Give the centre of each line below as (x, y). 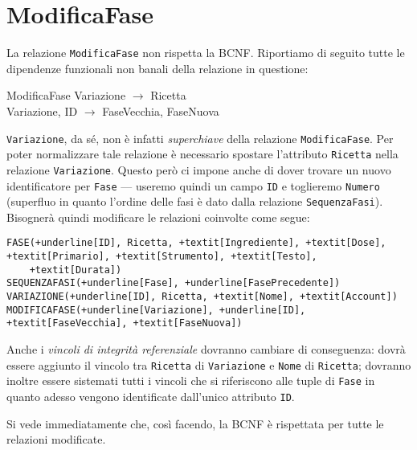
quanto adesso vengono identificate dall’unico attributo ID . (151, 396)
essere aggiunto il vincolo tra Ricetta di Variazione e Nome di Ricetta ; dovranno (209, 364)
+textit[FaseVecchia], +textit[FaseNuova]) (125, 323)
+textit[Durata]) (76, 270)
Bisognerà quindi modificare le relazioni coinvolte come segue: (158, 217)
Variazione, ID (42, 110)
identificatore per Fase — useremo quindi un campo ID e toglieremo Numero (193, 185)
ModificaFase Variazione (66, 95)
